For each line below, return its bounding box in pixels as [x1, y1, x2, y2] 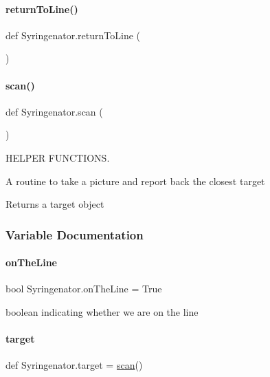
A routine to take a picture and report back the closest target [5, 173, 265, 188]
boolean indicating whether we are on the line [5, 304, 199, 319]
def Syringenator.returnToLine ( [5, 28, 141, 42]
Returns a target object [5, 197, 104, 211]
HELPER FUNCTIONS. [5, 150, 110, 164]
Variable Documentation [5, 226, 144, 243]
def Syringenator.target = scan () [5, 358, 143, 372]
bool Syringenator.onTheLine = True [5, 281, 162, 296]
